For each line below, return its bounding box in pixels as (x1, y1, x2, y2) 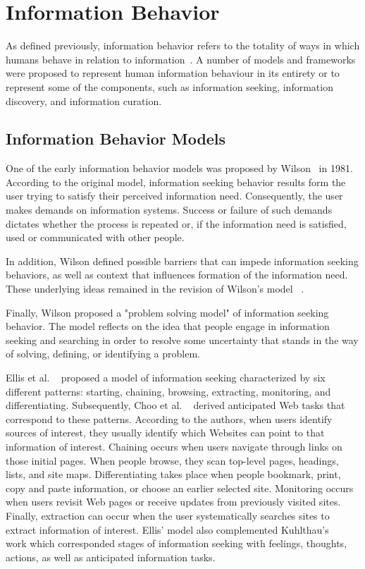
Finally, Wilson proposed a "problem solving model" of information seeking (6, 305, 329, 319)
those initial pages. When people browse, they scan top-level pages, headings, (6, 453, 339, 467)
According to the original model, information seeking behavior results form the (6, 174, 346, 189)
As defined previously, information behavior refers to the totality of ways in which (6, 38, 360, 53)
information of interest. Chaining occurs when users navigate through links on (6, 439, 342, 453)
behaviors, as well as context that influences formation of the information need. (6, 267, 348, 282)
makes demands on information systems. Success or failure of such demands (6, 202, 333, 217)
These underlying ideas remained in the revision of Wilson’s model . (6, 281, 304, 296)
